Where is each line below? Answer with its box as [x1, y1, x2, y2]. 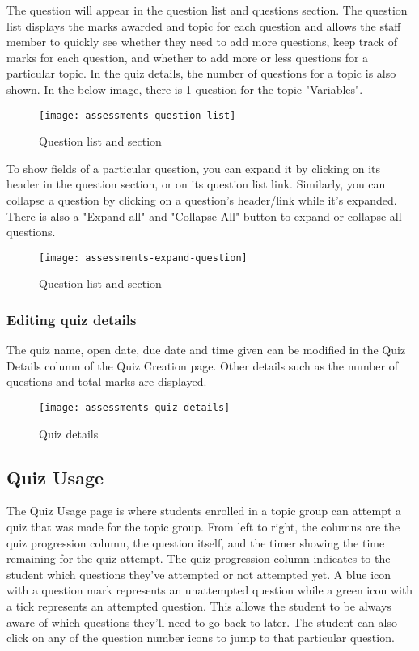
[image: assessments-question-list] [39, 109, 236, 121]
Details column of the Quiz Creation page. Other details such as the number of [6, 357, 398, 374]
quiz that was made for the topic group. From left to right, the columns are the [6, 518, 400, 535]
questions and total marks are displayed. [6, 373, 207, 390]
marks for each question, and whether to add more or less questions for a [6, 49, 369, 66]
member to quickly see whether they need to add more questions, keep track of [6, 33, 397, 50]
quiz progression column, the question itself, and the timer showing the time [6, 534, 385, 551]
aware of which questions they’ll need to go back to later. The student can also [6, 613, 397, 630]
